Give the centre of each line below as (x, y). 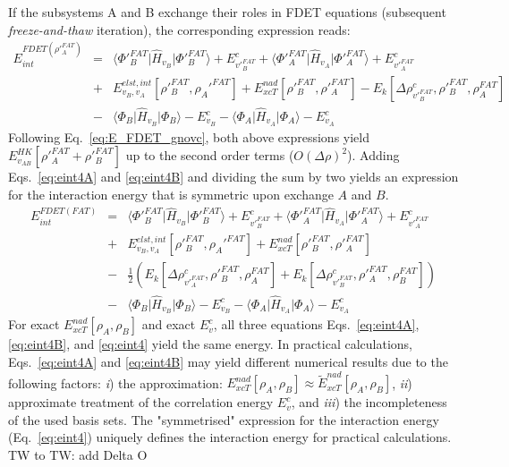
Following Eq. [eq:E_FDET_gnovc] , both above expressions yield (189, 136)
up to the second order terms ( (210, 155)
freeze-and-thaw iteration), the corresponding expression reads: (179, 29)
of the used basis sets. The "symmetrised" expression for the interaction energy (224, 419)
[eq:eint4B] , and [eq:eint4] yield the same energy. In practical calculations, (210, 344)
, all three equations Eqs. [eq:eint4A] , (316, 324)
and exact (169, 324)
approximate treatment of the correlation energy (141, 402)
